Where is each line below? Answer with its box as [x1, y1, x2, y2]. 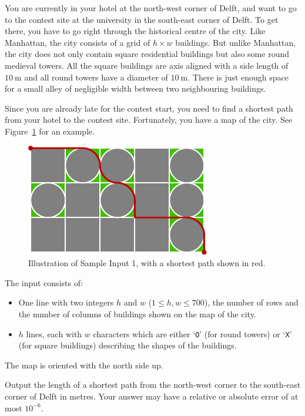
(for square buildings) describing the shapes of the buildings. [18, 339, 237, 351]
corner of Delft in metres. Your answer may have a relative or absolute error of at [5, 390, 299, 402]
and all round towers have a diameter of [24, 71, 168, 83]
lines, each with [26, 327, 82, 340]
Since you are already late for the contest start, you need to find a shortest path [5, 102, 293, 114]
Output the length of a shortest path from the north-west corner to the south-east [5, 378, 301, 391]
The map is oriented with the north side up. [5, 358, 163, 371]
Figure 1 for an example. [5, 125, 95, 137]
